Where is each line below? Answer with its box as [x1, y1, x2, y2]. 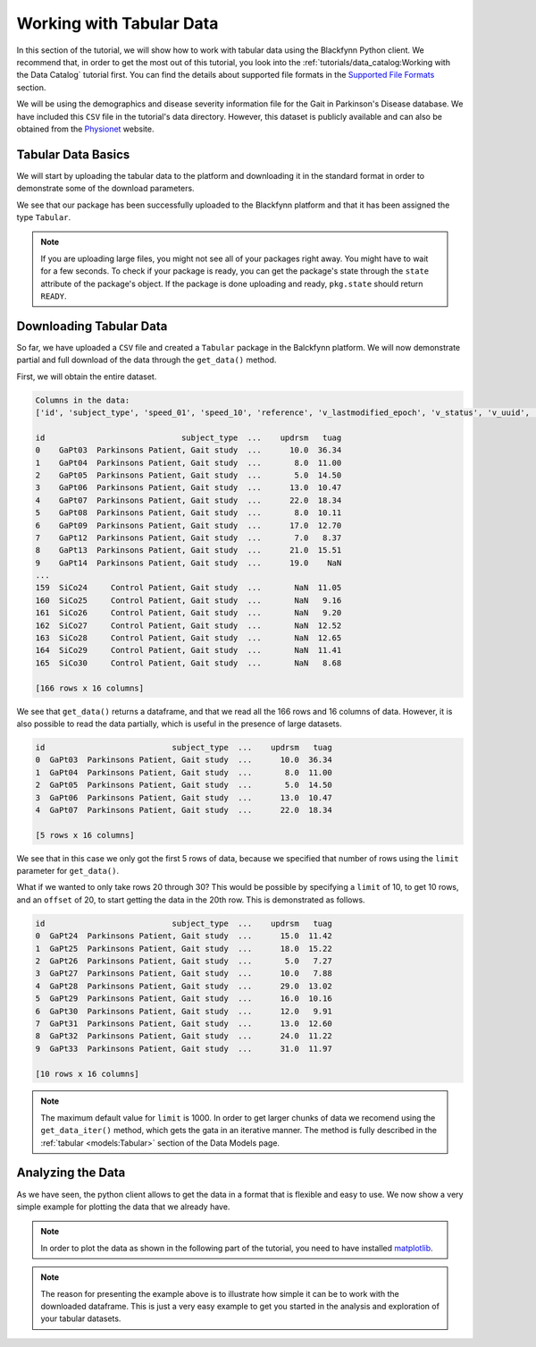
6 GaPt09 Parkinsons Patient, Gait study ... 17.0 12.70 [35, 520, 342, 530]
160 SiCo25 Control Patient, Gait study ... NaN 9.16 [35, 595, 342, 606]
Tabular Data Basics [16, 147, 130, 162]
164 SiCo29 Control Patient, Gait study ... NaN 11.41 [35, 645, 342, 656]
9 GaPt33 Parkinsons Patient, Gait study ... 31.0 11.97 [35, 1043, 332, 1054]
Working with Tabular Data [16, 13, 219, 33]
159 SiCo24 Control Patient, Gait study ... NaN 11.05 [35, 582, 342, 593]
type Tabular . [16, 211, 71, 223]
